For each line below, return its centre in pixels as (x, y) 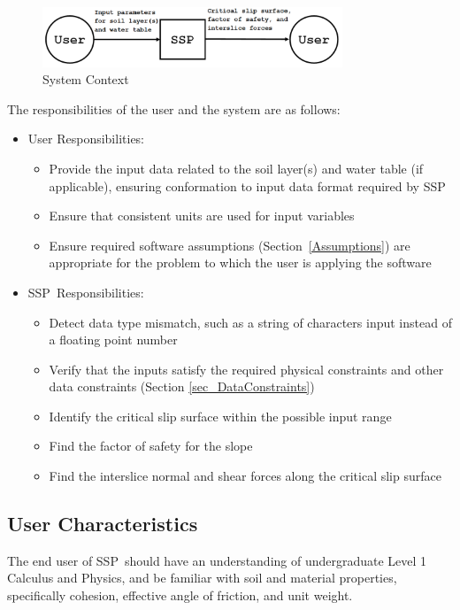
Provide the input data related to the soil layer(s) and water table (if (236, 168)
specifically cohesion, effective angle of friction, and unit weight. (180, 595)
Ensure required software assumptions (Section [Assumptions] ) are (230, 245)
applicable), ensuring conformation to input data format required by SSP (247, 185)
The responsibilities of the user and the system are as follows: (174, 108)
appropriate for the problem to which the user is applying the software (240, 263)
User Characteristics (103, 524)
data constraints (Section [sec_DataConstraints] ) (182, 386)
